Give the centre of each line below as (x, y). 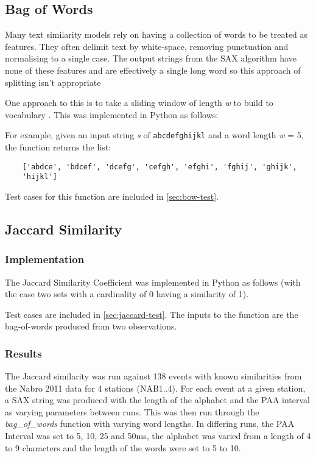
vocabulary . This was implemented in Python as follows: (112, 114)
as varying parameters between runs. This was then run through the (132, 411)
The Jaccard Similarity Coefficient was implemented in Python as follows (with (153, 282)
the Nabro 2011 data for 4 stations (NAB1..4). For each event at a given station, (155, 388)
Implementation (45, 259)
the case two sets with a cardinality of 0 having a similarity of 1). (127, 294)
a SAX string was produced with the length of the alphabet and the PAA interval (158, 400)
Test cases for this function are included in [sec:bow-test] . (112, 196)
